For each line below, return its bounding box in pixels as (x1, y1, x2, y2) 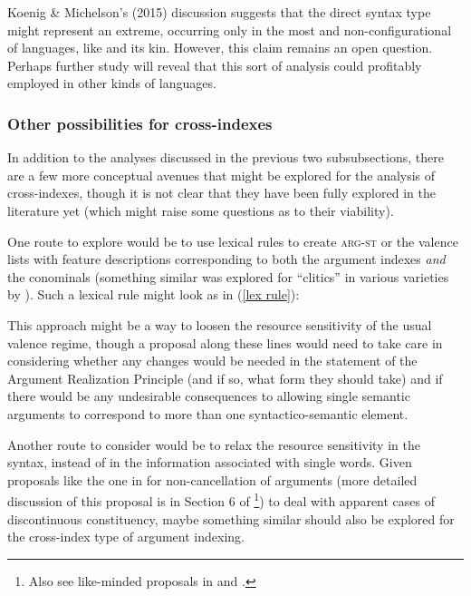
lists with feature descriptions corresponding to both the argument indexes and (7, 249, 446, 269)
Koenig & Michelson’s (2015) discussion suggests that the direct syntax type (7, 3, 431, 21)
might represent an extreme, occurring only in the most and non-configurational (7, 20, 452, 39)
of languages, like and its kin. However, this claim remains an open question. (7, 38, 433, 57)
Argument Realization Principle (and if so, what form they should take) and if (7, 368, 443, 387)
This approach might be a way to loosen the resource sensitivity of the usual (7, 315, 432, 334)
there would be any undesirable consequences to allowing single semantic (7, 386, 410, 405)
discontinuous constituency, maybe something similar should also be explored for (7, 509, 455, 528)
